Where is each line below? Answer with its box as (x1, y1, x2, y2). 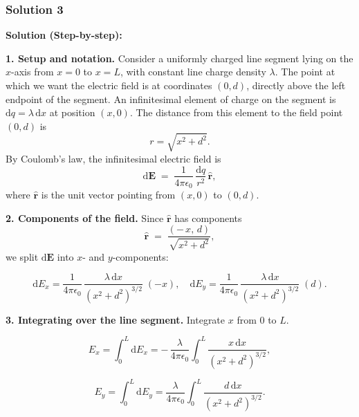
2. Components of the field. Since (6, 210, 164, 225)
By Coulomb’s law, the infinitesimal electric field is (6, 151, 221, 165)
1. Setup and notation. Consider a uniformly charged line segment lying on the (6, 50, 353, 65)
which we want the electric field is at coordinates (6, 78, 212, 92)
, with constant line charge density (120, 64, 266, 79)
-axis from (11, 64, 54, 79)
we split (6, 249, 39, 263)
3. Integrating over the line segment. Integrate (6, 312, 225, 326)
